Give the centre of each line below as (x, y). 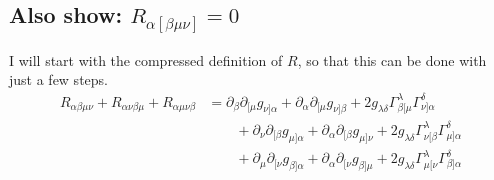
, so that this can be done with (392, 59)
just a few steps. (58, 79)
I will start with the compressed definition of (146, 59)
